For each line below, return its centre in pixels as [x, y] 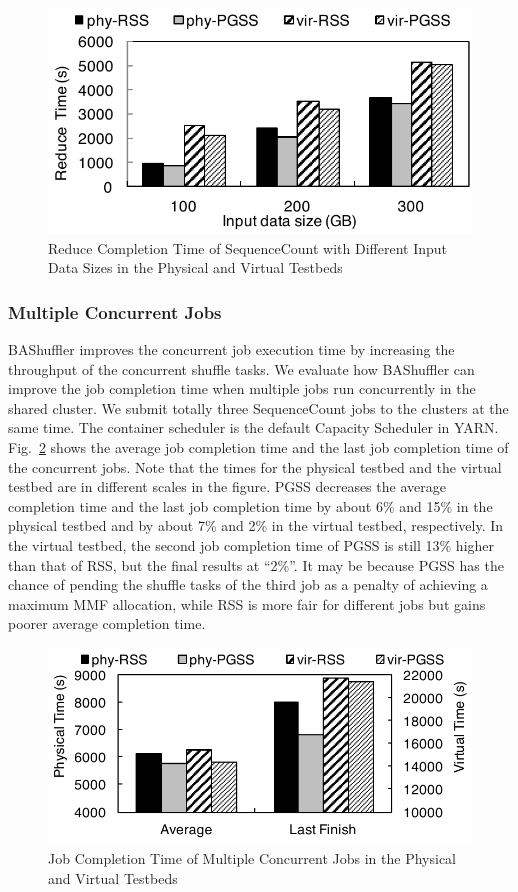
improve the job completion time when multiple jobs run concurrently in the [242, 388]
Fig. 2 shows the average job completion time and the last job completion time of [258, 446]
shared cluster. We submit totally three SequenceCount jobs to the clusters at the [258, 407]
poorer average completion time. [107, 623]
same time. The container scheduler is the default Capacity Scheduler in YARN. [253, 427]
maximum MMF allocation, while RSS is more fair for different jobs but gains [247, 603]
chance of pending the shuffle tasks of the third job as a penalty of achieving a [248, 584]
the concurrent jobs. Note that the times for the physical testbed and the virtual [255, 466]
